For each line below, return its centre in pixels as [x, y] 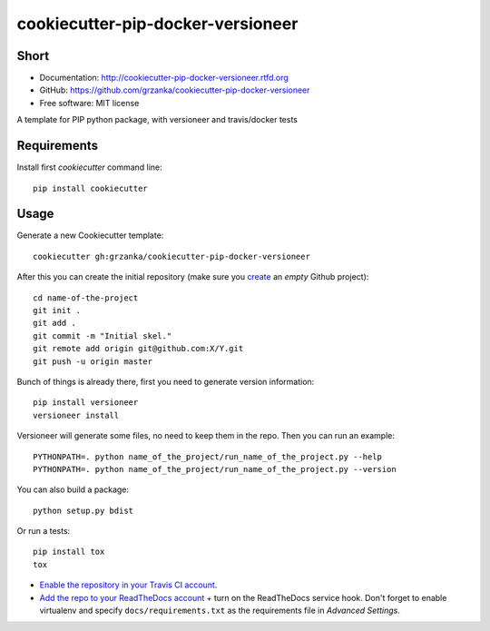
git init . [57, 310]
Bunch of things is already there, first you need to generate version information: [166, 381]
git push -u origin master [93, 361]
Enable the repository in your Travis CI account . [128, 585]
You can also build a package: [73, 489]
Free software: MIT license [89, 103]
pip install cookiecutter [91, 188]
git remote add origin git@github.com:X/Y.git [138, 349]
